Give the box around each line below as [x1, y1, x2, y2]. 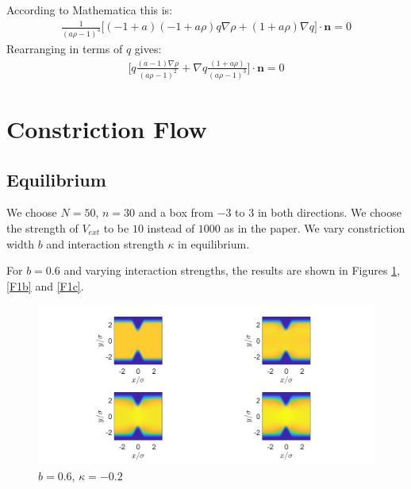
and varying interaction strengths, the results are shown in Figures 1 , [63, 262, 401, 279]
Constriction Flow [6, 113, 207, 145]
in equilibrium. [178, 235, 250, 252]
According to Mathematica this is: [6, 2, 173, 17]
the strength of [6, 220, 79, 236]
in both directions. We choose [257, 204, 401, 221]
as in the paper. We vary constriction [224, 220, 405, 236]
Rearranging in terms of [6, 40, 123, 57]
